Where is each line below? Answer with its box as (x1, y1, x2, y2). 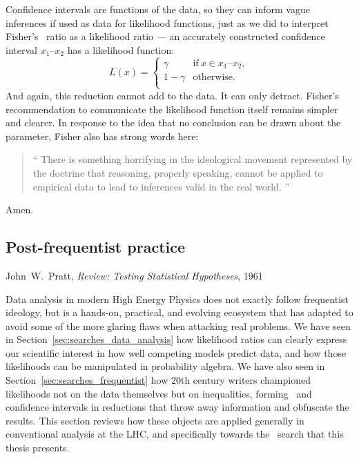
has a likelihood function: (67, 42, 175, 57)
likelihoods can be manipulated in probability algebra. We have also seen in (6, 359, 325, 373)
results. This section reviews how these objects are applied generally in (6, 413, 304, 427)
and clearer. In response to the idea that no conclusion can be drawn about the (6, 115, 341, 130)
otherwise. (193, 72, 235, 82)
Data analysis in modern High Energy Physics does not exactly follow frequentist (6, 291, 349, 306)
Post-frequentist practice (6, 236, 186, 257)
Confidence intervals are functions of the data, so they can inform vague (6, 2, 310, 16)
